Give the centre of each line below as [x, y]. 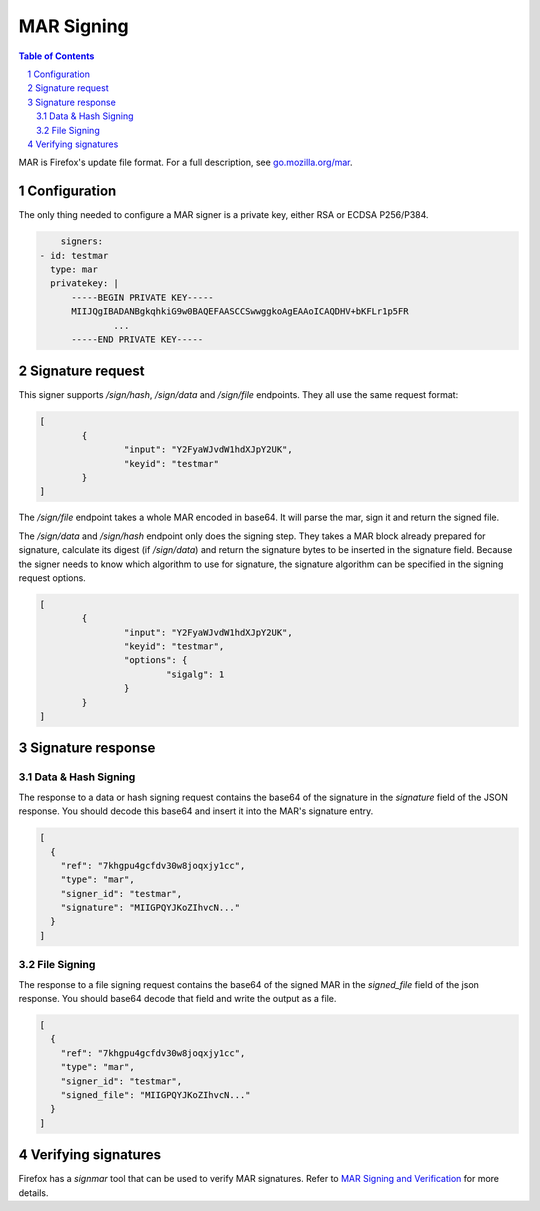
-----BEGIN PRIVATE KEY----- [142, 297]
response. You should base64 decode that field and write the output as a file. [177, 998]
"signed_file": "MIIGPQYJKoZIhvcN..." [155, 1094]
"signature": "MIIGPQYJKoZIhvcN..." [150, 908]
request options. [52, 577]
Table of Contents [56, 56]
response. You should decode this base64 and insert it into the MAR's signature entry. [196, 811]
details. [33, 1192]
